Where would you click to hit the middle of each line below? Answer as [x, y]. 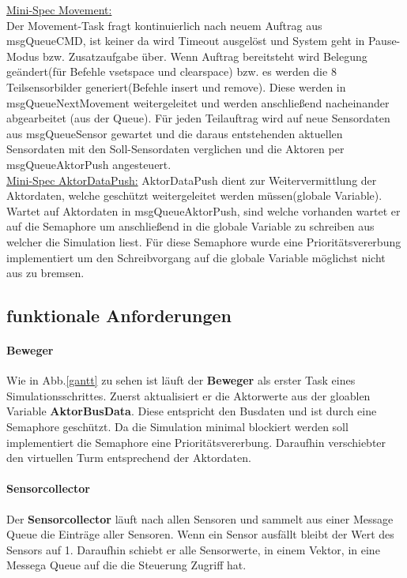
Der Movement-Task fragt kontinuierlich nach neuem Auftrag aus [164, 25]
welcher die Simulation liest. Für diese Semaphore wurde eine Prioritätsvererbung [204, 241]
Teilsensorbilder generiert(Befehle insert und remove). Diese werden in [176, 86]
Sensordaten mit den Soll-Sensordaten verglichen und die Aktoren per [175, 149]
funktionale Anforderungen [119, 315]
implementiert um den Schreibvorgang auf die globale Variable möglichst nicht [196, 257]
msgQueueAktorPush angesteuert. [89, 164]
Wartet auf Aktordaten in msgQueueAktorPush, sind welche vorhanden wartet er [203, 210]
